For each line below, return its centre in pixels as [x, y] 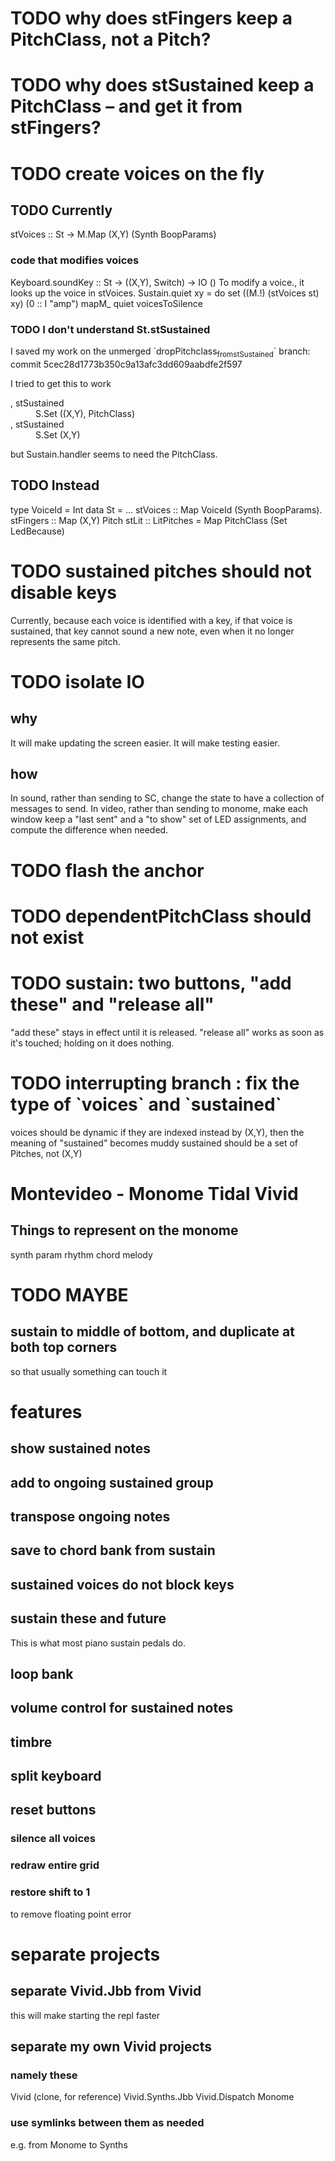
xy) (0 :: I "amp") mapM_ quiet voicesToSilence [106, 303]
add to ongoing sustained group [112, 1482]
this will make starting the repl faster [85, 2015]
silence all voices [53, 1839]
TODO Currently [61, 210]
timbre [31, 1742]
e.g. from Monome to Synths [69, 2144]
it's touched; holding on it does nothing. [92, 1043]
